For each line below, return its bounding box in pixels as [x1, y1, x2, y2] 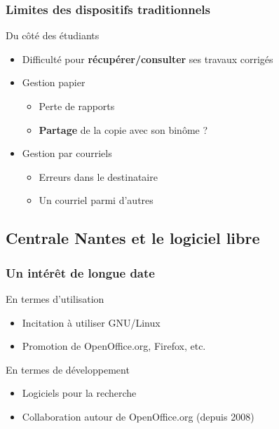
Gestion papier [22, 75, 86, 90]
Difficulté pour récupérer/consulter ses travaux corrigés [22, 51, 273, 66]
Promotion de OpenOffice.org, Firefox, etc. [22, 339, 206, 353]
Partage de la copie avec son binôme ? [39, 122, 208, 137]
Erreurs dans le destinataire [39, 169, 158, 184]
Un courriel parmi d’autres [39, 193, 154, 207]
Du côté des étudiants [6, 28, 100, 43]
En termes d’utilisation [6, 291, 104, 306]
